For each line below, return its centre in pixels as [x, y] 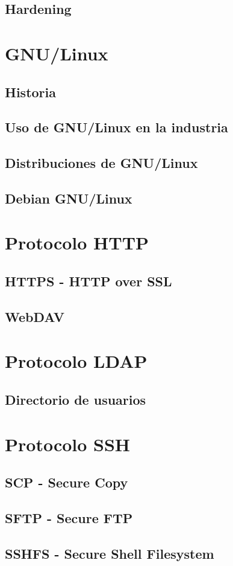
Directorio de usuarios [76, 399]
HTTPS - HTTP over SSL [89, 281]
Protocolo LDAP [76, 361]
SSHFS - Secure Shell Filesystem [110, 553]
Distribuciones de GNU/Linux [101, 163]
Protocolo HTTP [77, 243]
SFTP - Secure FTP [69, 517]
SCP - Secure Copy [67, 482]
